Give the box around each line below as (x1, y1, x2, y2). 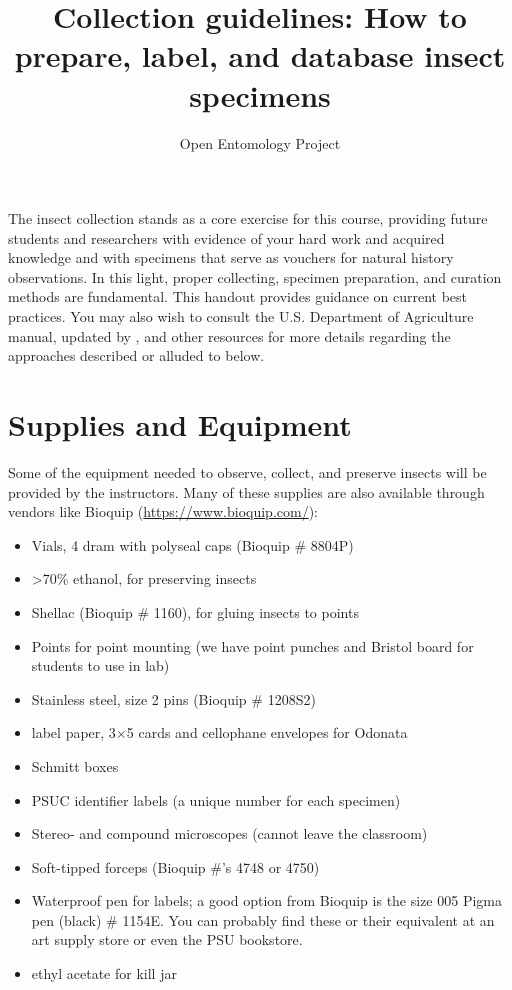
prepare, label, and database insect (14, 35, 506, 76)
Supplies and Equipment (8, 404, 352, 445)
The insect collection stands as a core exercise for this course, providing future (8, 208, 488, 229)
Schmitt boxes (31, 755, 119, 776)
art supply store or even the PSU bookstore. (31, 929, 303, 950)
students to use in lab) (31, 655, 170, 676)
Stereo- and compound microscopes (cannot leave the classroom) (31, 823, 428, 844)
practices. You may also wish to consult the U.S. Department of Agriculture (8, 306, 474, 327)
